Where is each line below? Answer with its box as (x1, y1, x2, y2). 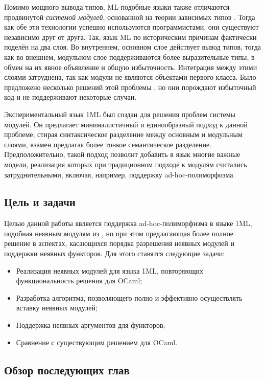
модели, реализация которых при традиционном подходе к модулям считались (4, 159, 247, 169)
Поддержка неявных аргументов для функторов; (16, 320, 165, 330)
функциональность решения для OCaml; (16, 275, 142, 286)
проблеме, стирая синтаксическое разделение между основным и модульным (4, 129, 243, 140)
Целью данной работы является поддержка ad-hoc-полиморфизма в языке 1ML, (4, 218, 252, 229)
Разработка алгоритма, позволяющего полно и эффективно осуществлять (16, 292, 243, 303)
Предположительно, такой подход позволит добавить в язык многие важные (4, 149, 240, 160)
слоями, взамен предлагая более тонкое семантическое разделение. (4, 139, 212, 149)
